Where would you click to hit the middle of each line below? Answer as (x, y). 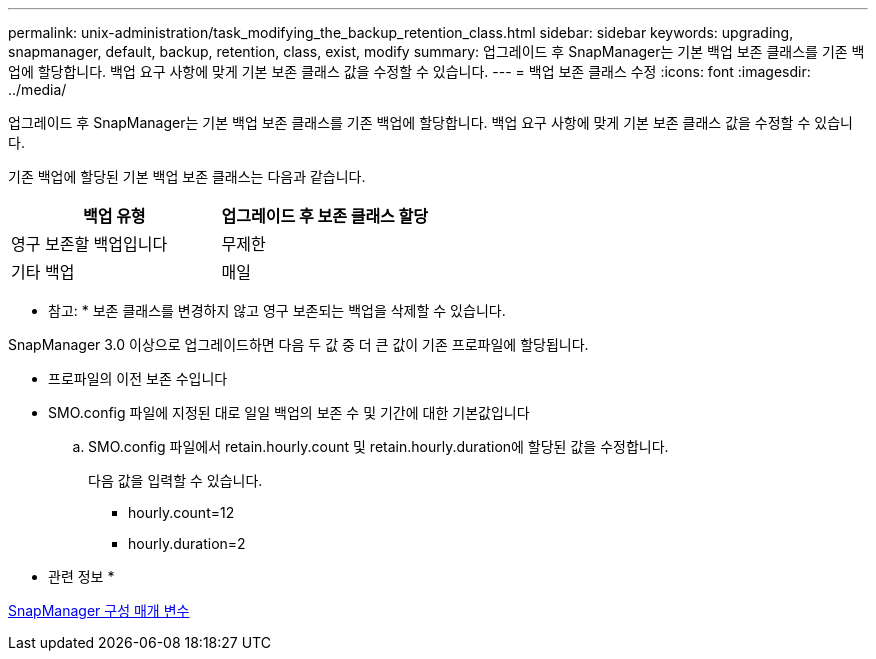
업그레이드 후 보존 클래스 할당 (325, 216)
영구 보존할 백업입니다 (89, 244)
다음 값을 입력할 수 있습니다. (175, 480)
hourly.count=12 (181, 512)
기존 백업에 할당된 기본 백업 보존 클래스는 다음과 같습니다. (187, 176)
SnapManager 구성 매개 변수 (99, 610)
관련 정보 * (81, 576)
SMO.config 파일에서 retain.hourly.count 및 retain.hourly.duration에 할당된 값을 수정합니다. (378, 446)
